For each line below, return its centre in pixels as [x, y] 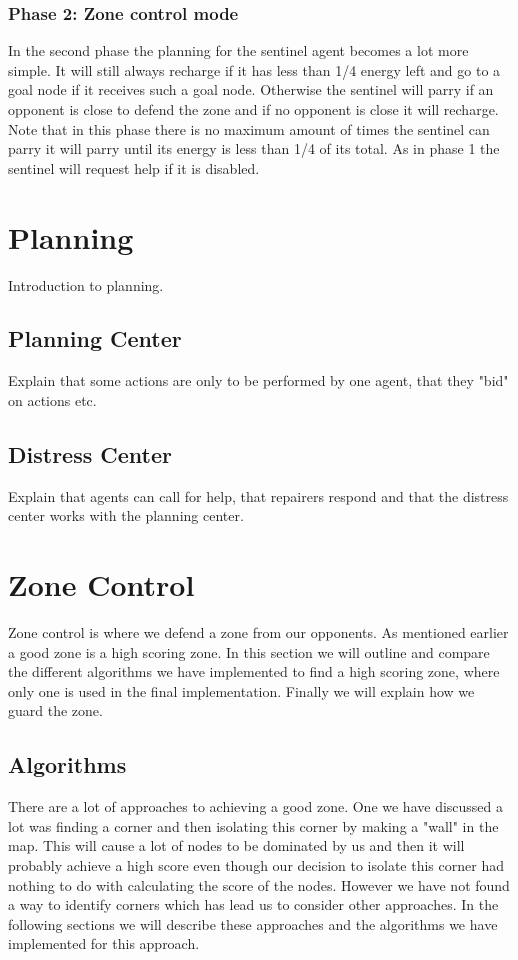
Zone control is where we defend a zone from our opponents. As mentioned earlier [258, 632]
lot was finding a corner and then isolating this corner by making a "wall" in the [253, 825]
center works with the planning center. [126, 515]
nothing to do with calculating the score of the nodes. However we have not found [259, 884]
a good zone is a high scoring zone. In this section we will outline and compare [249, 651]
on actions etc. [52, 399]
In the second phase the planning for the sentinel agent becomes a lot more [238, 50]
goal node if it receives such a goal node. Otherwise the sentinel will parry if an [251, 89]
